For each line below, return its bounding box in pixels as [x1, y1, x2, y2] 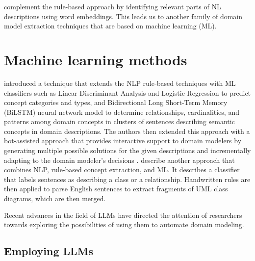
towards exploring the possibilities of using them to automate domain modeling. [4, 219, 244, 230]
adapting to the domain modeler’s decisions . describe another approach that [4, 155, 235, 165]
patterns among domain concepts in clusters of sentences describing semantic [4, 116, 235, 127]
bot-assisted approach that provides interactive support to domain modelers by [4, 135, 242, 146]
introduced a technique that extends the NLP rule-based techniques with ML [4, 78, 236, 88]
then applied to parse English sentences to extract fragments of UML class [4, 183, 228, 194]
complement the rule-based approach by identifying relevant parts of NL [4, 1, 221, 11]
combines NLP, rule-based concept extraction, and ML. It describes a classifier [4, 164, 240, 175]
